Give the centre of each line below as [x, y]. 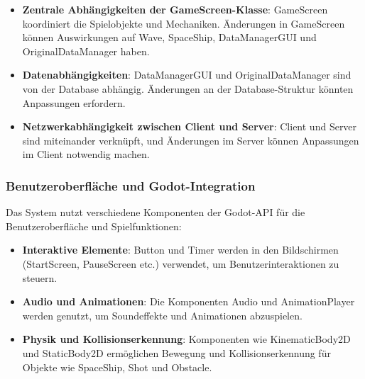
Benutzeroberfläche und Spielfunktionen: [94, 226]
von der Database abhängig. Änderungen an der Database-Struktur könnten [188, 88]
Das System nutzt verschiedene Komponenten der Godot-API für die [156, 212]
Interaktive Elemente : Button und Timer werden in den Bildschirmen [180, 250]
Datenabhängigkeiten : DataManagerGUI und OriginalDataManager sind [187, 75]
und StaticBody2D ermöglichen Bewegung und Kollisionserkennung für [176, 352]
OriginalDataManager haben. [86, 51]
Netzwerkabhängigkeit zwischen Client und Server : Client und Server [190, 126]
